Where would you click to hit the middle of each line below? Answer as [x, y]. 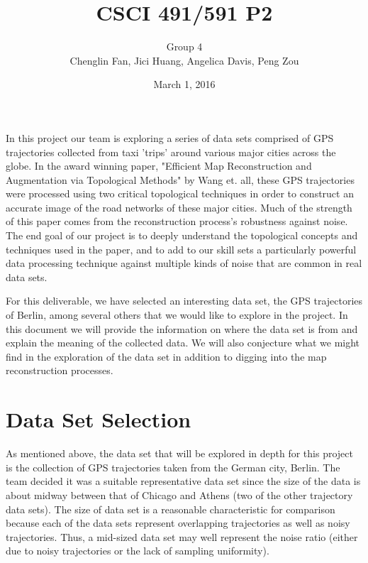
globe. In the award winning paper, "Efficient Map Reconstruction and [159, 166]
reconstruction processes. [60, 370]
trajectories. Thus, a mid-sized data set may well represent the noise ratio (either [182, 536]
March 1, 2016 [184, 84]
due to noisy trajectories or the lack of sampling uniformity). [138, 551]
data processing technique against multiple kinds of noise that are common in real [184, 263]
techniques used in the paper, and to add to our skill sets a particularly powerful [181, 249]
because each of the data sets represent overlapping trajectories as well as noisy [178, 523]
